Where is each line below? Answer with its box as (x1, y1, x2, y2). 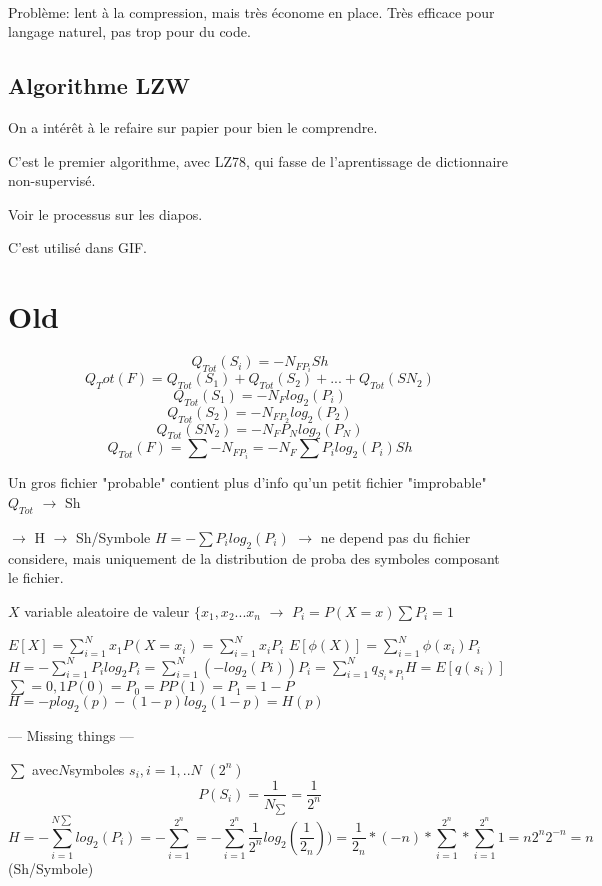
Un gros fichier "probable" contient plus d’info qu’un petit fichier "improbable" (8, 472, 487, 493)
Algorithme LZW (8, 70, 191, 101)
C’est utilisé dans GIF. (8, 237, 147, 258)
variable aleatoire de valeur (24, 600, 190, 621)
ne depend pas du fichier (320, 526, 471, 547)
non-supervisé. (8, 170, 96, 191)
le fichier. (8, 567, 64, 588)
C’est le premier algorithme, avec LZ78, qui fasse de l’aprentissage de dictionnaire (8, 150, 509, 171)
